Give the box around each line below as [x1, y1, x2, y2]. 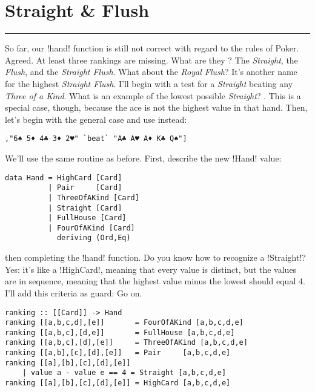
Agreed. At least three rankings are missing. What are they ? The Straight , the [5, 53, 298, 66]
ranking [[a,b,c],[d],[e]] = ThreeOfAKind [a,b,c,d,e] [5, 338, 248, 347]
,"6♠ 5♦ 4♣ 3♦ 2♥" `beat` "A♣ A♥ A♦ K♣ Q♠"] [5, 134, 187, 143]
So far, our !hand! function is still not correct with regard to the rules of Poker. [5, 42, 299, 54]
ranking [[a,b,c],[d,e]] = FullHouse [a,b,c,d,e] [5, 328, 235, 337]
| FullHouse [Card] [48, 214, 127, 223]
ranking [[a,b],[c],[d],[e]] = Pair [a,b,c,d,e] [5, 348, 231, 358]
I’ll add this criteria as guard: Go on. [5, 286, 142, 299]
